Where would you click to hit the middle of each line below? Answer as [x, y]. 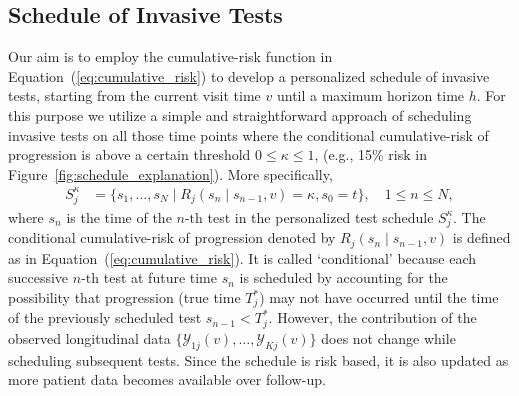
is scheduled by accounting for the [343, 277]
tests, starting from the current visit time [134, 95]
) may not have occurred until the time [379, 297]
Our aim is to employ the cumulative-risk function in [170, 56]
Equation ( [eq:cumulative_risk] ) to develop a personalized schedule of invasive [249, 75]
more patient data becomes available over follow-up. [167, 379]
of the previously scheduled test [105, 317]
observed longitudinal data [89, 337]
